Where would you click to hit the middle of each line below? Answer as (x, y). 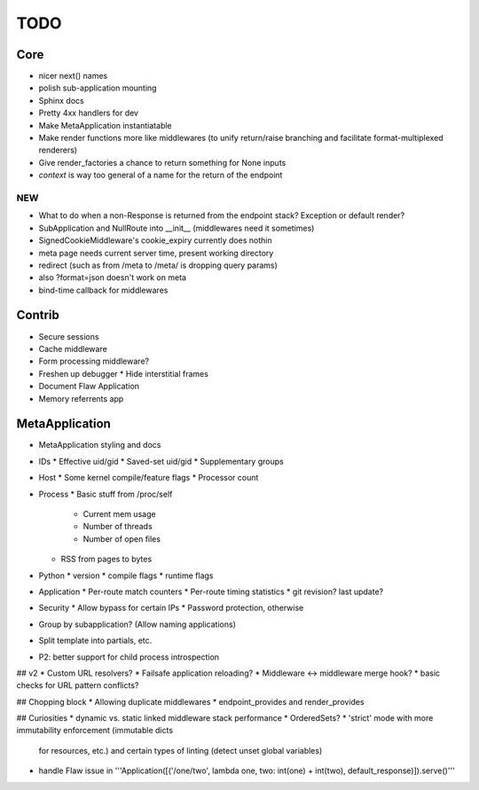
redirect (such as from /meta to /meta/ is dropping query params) (158, 265)
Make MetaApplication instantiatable (105, 125)
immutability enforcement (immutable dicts (94, 731)
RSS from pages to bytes (106, 559)
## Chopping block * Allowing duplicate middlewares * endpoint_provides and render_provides (190, 701)
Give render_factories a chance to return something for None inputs (162, 162)
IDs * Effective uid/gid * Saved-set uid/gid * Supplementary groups (161, 461)
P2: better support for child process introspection (129, 657)
